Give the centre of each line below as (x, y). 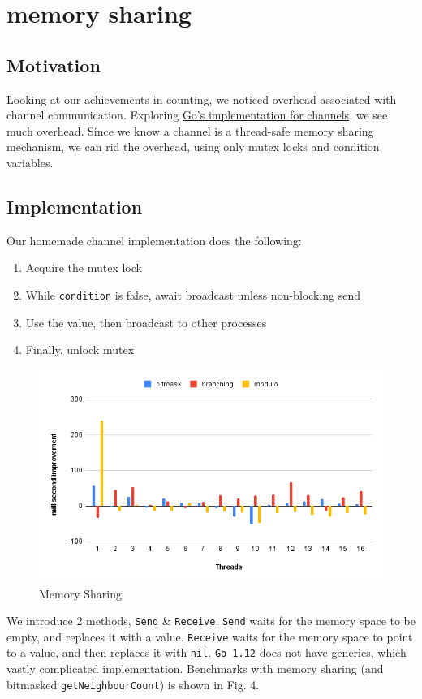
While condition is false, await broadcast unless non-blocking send (193, 294)
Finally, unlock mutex (80, 349)
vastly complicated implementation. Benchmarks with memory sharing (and (195, 669)
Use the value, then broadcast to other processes (146, 322)
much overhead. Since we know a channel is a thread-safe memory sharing (190, 130)
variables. (30, 162)
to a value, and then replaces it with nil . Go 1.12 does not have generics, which (207, 652)
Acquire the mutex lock (84, 268)
